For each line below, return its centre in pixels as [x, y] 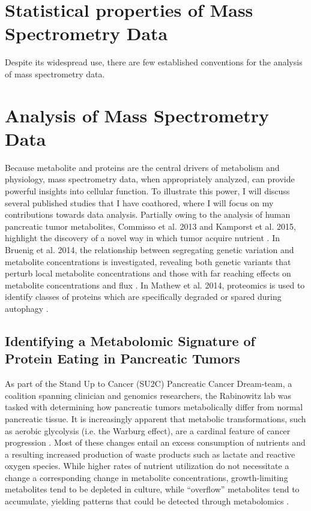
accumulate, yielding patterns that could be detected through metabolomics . [147, 501]
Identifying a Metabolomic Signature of [130, 340]
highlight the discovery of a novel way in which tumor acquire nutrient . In [142, 238]
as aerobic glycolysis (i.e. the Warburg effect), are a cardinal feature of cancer [148, 430]
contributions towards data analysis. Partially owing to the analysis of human [148, 214]
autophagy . [27, 308]
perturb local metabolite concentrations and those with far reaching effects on [148, 273]
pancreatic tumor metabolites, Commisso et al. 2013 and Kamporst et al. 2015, [150, 226]
